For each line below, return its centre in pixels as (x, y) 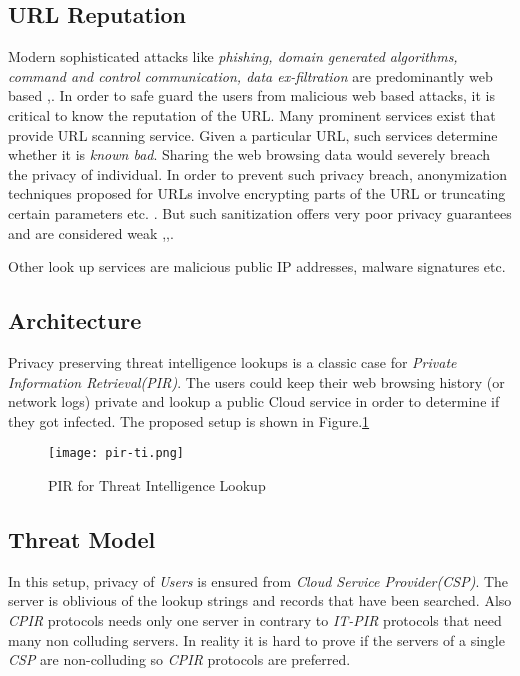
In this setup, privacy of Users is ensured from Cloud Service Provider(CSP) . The (258, 580)
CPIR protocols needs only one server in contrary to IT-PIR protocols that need (255, 619)
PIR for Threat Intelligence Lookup (157, 484)
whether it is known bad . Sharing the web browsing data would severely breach (249, 154)
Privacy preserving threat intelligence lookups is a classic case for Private (232, 361)
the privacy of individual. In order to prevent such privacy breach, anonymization (257, 173)
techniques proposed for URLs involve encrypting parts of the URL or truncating (257, 193)
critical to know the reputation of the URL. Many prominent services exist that (252, 114)
